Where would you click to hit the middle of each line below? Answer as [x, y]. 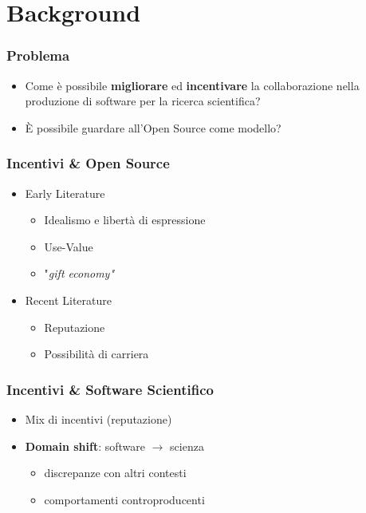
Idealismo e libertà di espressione [125, 220]
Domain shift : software [85, 446]
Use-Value [69, 246]
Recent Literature [68, 300]
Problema [38, 55]
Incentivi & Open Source [88, 163]
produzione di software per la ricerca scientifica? [143, 101]
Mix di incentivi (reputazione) [98, 418]
